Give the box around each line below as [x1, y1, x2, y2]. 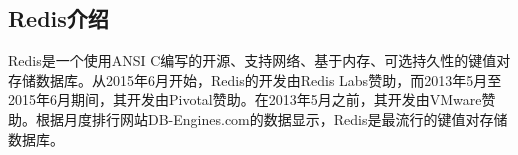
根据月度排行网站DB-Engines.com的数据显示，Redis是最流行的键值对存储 [35, 108, 508, 129]
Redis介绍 [8, 3, 109, 34]
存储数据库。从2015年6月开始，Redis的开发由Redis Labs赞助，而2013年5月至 [8, 69, 502, 90]
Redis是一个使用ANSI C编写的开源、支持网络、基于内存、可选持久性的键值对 [8, 50, 511, 71]
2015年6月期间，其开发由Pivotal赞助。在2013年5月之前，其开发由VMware [8, 89, 482, 110]
